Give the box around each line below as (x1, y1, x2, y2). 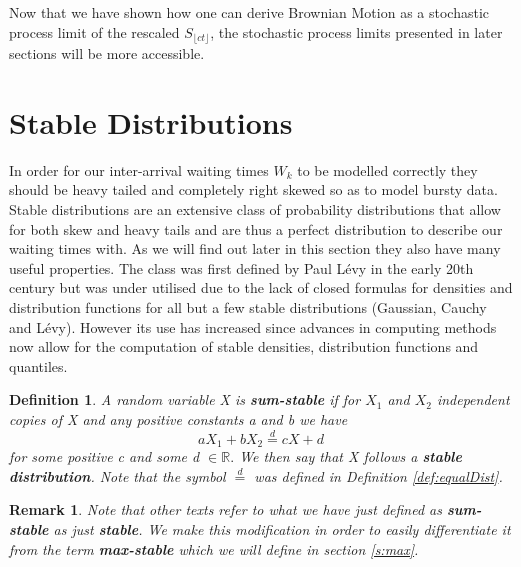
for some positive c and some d (9, 446, 200, 467)
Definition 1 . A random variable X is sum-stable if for (9, 389, 361, 410)
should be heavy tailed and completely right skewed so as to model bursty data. (9, 179, 498, 200)
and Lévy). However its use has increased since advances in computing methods (9, 316, 497, 337)
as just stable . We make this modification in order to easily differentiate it (53, 518, 511, 539)
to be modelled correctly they (297, 159, 478, 180)
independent (436, 389, 510, 410)
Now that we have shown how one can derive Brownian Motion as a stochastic (9, 2, 490, 22)
